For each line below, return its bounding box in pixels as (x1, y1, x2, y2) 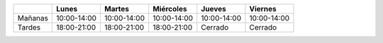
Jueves (201, 4, 226, 13)
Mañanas (17, 13, 49, 23)
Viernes (249, 4, 277, 13)
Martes (104, 4, 130, 13)
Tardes (17, 23, 41, 32)
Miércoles (152, 4, 187, 13)
